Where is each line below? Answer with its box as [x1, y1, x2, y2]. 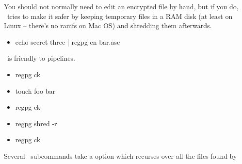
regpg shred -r [15, 118, 57, 128]
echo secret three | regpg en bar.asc [15, 36, 120, 47]
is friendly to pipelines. [7, 53, 75, 63]
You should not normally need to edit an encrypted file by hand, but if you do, [4, 1, 239, 11]
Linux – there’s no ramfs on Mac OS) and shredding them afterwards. [4, 20, 212, 31]
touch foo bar [15, 85, 55, 96]
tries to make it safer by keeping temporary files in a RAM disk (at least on [7, 11, 233, 21]
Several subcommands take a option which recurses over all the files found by [4, 150, 237, 161]
